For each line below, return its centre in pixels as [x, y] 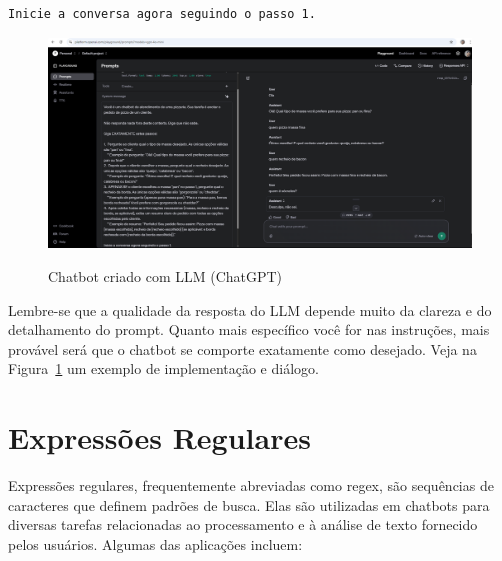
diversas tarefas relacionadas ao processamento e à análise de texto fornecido [243, 524]
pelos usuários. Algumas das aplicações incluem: [155, 543]
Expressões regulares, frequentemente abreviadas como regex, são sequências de [251, 485]
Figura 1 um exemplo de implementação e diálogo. [163, 368]
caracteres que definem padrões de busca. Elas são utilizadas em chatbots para [249, 504]
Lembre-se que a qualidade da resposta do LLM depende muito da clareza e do [250, 309]
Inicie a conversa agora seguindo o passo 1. [162, 14]
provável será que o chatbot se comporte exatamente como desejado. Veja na [242, 348]
